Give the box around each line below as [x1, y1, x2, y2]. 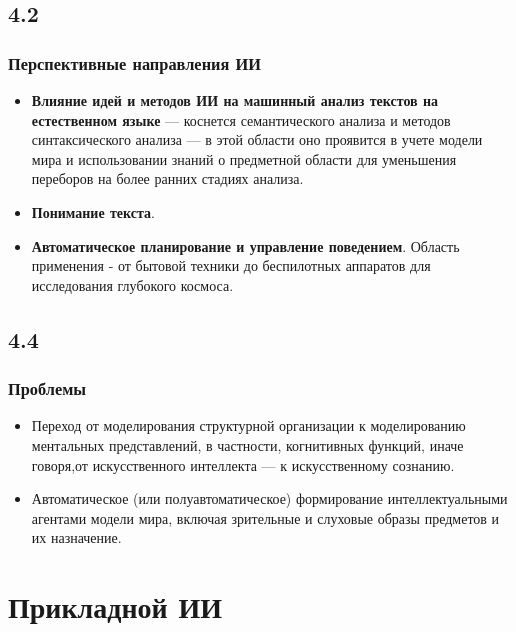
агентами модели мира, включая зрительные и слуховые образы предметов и [31, 507, 500, 528]
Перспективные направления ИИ [8, 50, 262, 75]
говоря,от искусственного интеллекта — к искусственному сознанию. [31, 454, 455, 475]
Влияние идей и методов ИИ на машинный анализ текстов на [31, 90, 439, 110]
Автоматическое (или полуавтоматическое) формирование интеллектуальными [31, 488, 508, 509]
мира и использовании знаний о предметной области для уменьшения [31, 148, 457, 169]
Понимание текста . [31, 201, 155, 222]
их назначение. [31, 527, 122, 548]
